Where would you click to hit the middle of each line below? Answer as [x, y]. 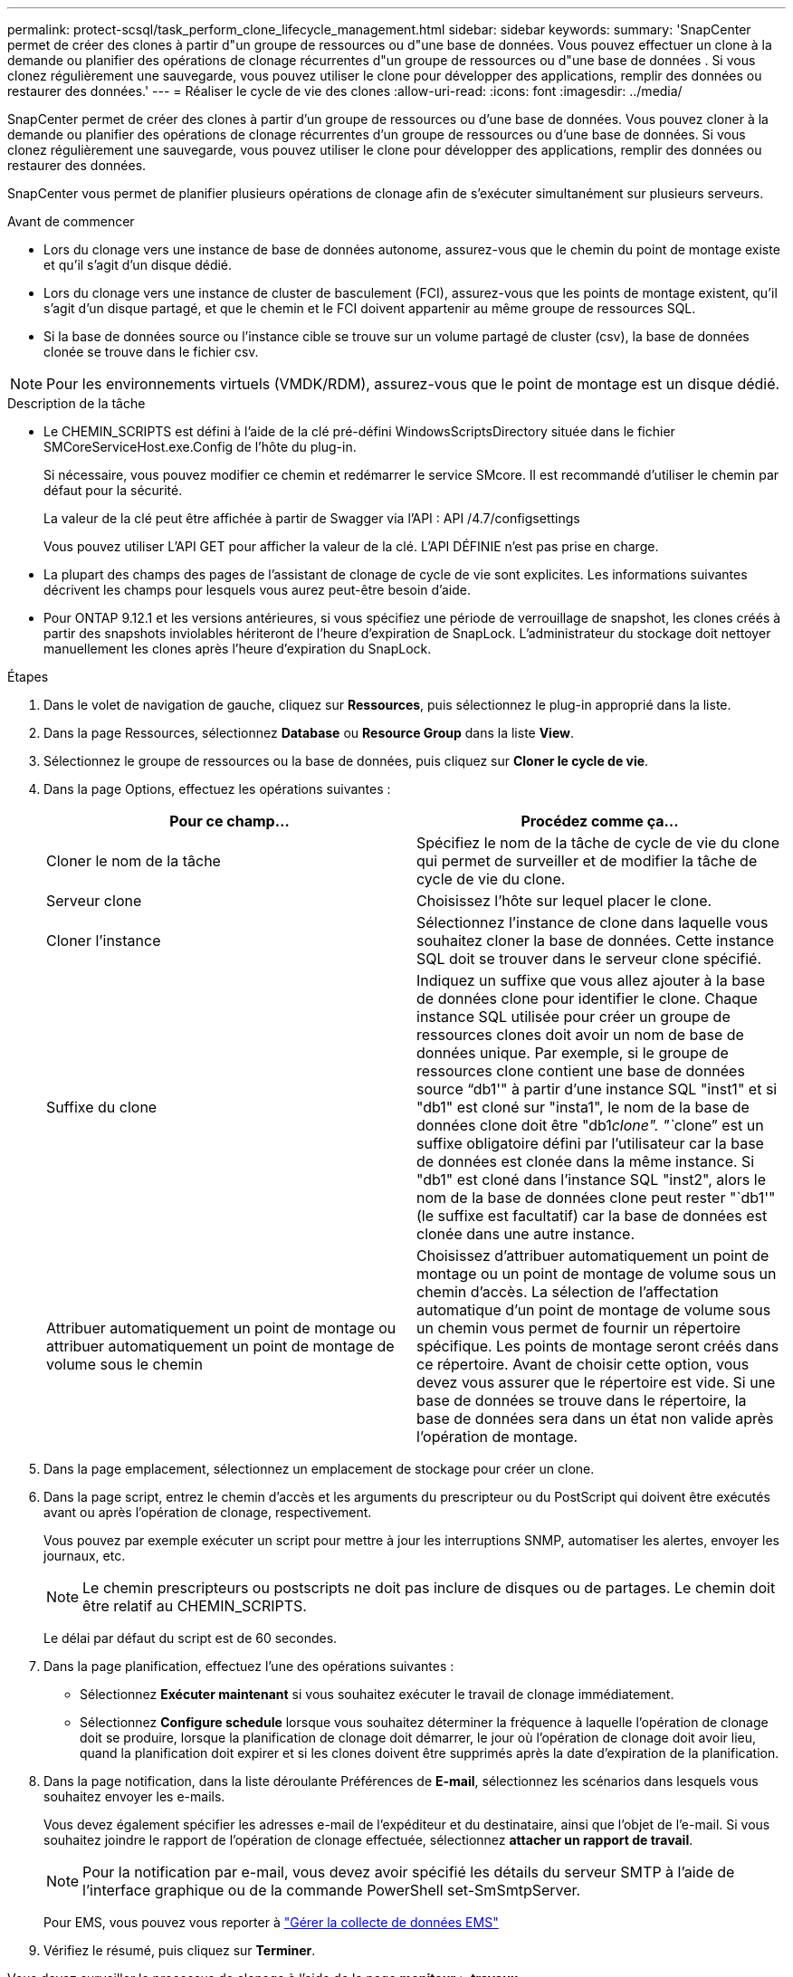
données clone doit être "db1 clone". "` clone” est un [590, 1125]
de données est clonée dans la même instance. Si [586, 1161]
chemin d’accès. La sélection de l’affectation [568, 1292]
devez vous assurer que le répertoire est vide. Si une [596, 1382]
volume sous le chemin [124, 1364]
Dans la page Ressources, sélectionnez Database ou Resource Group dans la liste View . [309, 733]
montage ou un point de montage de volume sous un [597, 1274]
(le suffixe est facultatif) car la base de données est [592, 1216]
